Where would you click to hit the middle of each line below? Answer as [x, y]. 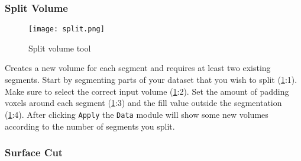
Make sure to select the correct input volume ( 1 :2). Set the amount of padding [147, 91]
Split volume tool [60, 48]
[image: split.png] [67, 29]
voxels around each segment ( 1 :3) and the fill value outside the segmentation [143, 103]
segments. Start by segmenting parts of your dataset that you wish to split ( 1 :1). [151, 80]
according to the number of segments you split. [90, 126]
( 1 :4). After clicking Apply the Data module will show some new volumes [137, 114]
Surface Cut [34, 152]
